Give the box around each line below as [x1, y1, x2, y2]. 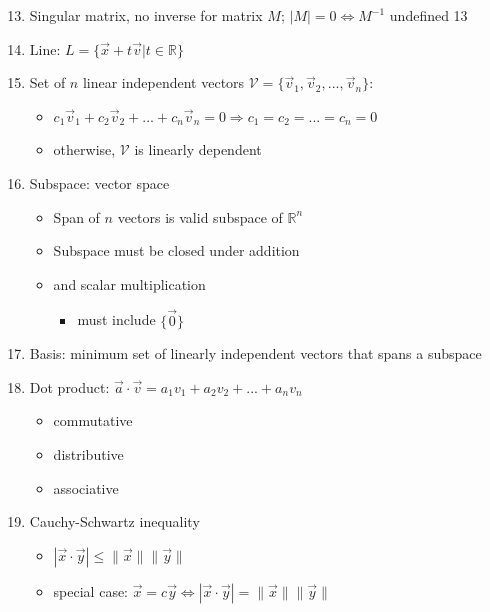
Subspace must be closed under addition [53, 240, 300, 261]
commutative [53, 410, 133, 431]
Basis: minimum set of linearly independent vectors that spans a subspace [29, 343, 482, 364]
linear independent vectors [82, 72, 245, 93]
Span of [53, 206, 100, 227]
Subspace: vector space [29, 172, 170, 193]
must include [77, 309, 156, 330]
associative [53, 477, 119, 498]
